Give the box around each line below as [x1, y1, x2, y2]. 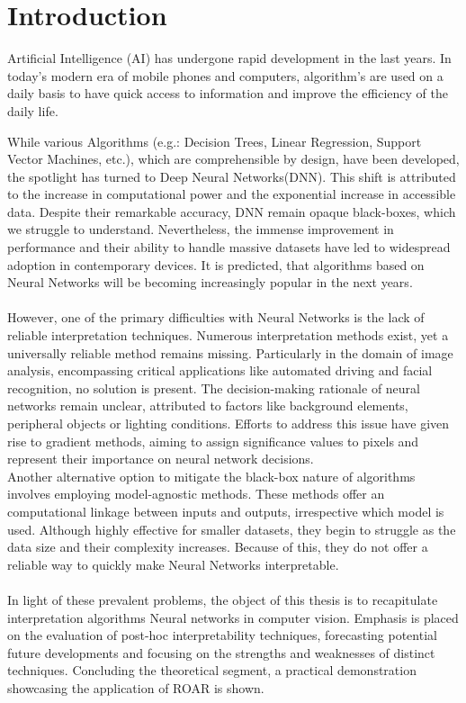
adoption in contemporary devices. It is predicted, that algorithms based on [7, 255, 425, 274]
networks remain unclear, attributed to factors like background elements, [7, 396, 408, 415]
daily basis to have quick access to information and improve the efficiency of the [7, 84, 448, 103]
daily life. [7, 101, 58, 120]
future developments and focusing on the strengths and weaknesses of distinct [7, 643, 435, 662]
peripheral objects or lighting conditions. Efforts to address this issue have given [7, 414, 450, 432]
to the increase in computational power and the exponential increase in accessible [7, 185, 456, 203]
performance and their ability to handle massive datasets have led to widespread [7, 238, 451, 257]
